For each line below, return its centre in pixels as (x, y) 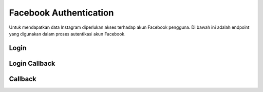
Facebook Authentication (61, 13)
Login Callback (32, 63)
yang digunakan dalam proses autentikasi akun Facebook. (67, 34)
